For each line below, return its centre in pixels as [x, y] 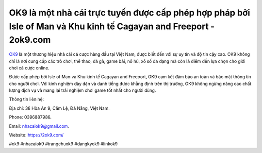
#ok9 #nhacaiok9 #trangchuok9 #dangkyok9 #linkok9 [63, 144]
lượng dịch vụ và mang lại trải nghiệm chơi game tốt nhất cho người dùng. [82, 90]
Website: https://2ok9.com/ [36, 135]
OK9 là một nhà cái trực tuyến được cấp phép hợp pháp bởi [130, 13]
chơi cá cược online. [29, 68]
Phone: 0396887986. [30, 117]
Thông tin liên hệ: [26, 99]
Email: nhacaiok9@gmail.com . [39, 126]
